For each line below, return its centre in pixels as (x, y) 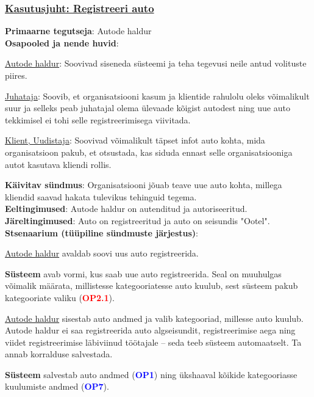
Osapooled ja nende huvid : (62, 42)
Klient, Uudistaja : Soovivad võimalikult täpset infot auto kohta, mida (135, 140)
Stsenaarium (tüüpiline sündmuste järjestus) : (102, 232)
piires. (16, 75)
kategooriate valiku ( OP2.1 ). (60, 297)
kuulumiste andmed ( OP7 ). (57, 386)
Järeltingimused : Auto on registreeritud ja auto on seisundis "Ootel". (137, 220)
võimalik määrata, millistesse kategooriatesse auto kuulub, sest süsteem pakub (152, 286)
